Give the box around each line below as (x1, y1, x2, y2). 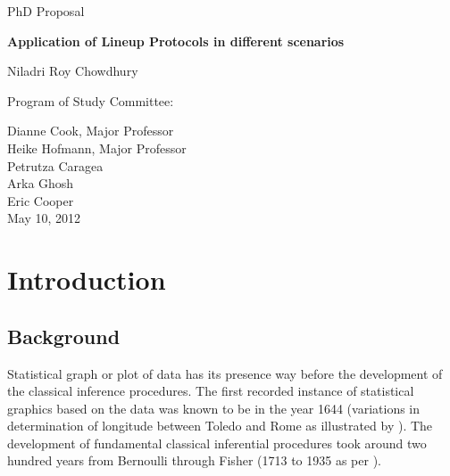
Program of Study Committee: (7, 91, 174, 110)
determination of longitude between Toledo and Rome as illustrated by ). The (7, 416, 433, 435)
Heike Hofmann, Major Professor (7, 138, 187, 157)
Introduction (7, 261, 166, 298)
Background (7, 322, 121, 349)
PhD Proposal (7, 2, 85, 20)
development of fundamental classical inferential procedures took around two (7, 433, 427, 452)
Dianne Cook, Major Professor (7, 121, 174, 140)
